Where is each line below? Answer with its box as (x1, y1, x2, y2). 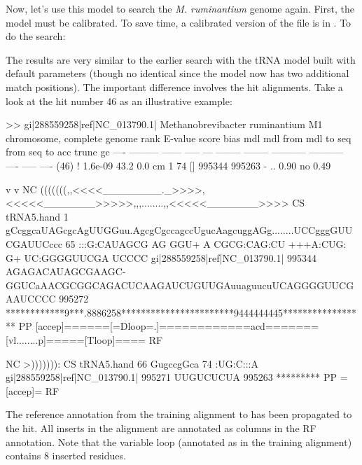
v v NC (6, 181, 37, 196)
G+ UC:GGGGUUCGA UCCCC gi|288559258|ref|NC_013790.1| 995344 (6, 250, 316, 265)
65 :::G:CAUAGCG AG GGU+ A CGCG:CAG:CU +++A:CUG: (65, 236, 347, 251)
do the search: (6, 29, 66, 43)
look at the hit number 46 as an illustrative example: (6, 93, 232, 108)
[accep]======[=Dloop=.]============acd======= (35, 319, 319, 333)
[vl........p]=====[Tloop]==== (6, 333, 146, 347)
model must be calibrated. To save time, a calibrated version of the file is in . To (6, 15, 351, 29)
